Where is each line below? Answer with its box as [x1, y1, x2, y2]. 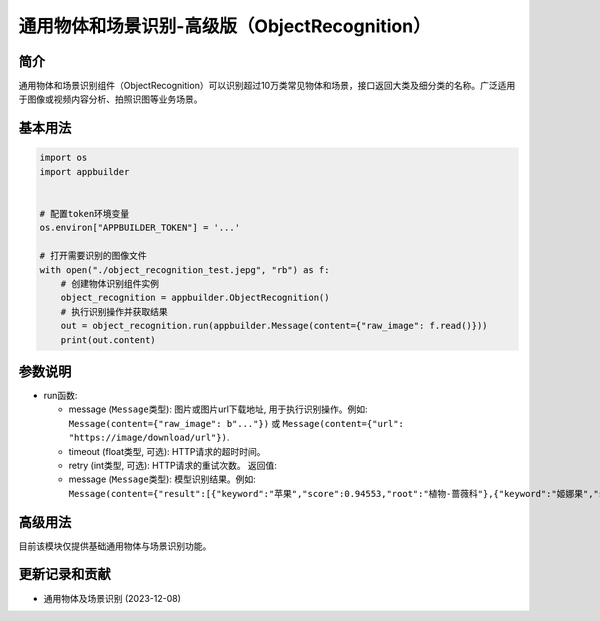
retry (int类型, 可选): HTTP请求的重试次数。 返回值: [68, 459, 277, 471]
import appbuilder [39, 166, 130, 177]
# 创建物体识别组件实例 [60, 278, 160, 289]
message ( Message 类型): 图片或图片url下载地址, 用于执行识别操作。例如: [68, 403, 369, 415]
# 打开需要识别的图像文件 [39, 250, 147, 262]
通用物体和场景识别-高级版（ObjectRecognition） [18, 15, 431, 37]
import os [39, 152, 88, 164]
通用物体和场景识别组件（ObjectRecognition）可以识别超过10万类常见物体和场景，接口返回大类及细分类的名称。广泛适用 [18, 80, 516, 92]
